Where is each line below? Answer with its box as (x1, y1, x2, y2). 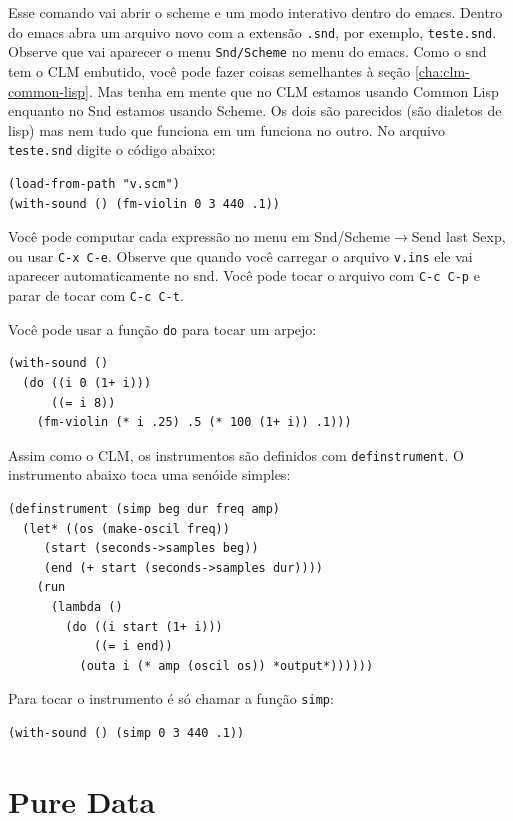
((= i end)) (93, 639, 173, 654)
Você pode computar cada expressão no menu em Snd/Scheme (8, 226, 391, 247)
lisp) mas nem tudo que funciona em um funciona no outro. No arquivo (8, 119, 445, 140)
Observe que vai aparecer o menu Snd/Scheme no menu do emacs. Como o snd (8, 41, 487, 62)
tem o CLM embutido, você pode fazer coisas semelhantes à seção (8, 60, 411, 81)
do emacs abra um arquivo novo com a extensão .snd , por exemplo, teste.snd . (8, 21, 497, 42)
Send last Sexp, (411, 226, 506, 247)
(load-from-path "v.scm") (8, 176, 180, 191)
